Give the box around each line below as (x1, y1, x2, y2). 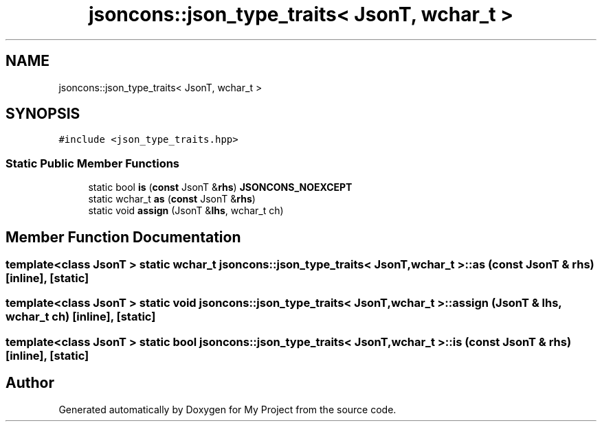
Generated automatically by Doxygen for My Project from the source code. (58, 403, 397, 415)
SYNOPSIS (5, 105, 80, 123)
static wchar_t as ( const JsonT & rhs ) (88, 193, 256, 205)
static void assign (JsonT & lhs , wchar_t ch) (88, 205, 284, 217)
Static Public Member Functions (5, 156, 180, 170)
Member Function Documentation (5, 228, 241, 246)
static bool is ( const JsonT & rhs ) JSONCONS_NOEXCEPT (88, 181, 353, 194)
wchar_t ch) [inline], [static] (5, 310, 156, 324)
